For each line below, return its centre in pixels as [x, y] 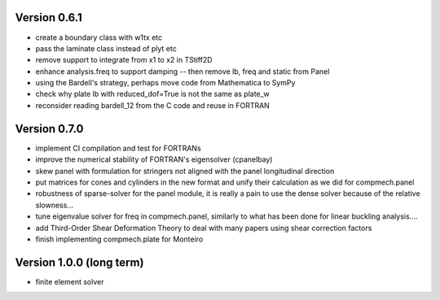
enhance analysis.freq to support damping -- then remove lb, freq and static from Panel [183, 71]
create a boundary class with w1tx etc [99, 37]
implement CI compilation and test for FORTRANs [118, 148]
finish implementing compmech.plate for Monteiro [119, 239]
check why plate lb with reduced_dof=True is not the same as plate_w [153, 94]
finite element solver [70, 281]
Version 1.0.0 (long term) [79, 262]
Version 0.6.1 [48, 17]
